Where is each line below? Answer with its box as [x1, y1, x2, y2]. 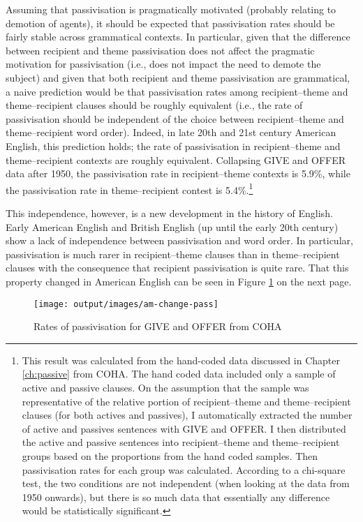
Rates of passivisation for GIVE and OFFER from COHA [34, 319, 282, 334]
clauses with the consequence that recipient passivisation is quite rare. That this [6, 260, 349, 275]
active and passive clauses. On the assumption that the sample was [22, 380, 309, 394]
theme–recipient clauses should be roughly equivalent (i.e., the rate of [6, 98, 303, 112]
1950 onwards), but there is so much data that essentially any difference [22, 489, 330, 504]
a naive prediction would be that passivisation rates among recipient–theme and [6, 84, 348, 98]
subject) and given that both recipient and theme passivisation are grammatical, [6, 70, 350, 84]
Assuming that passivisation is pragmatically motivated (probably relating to [6, 2, 336, 16]
